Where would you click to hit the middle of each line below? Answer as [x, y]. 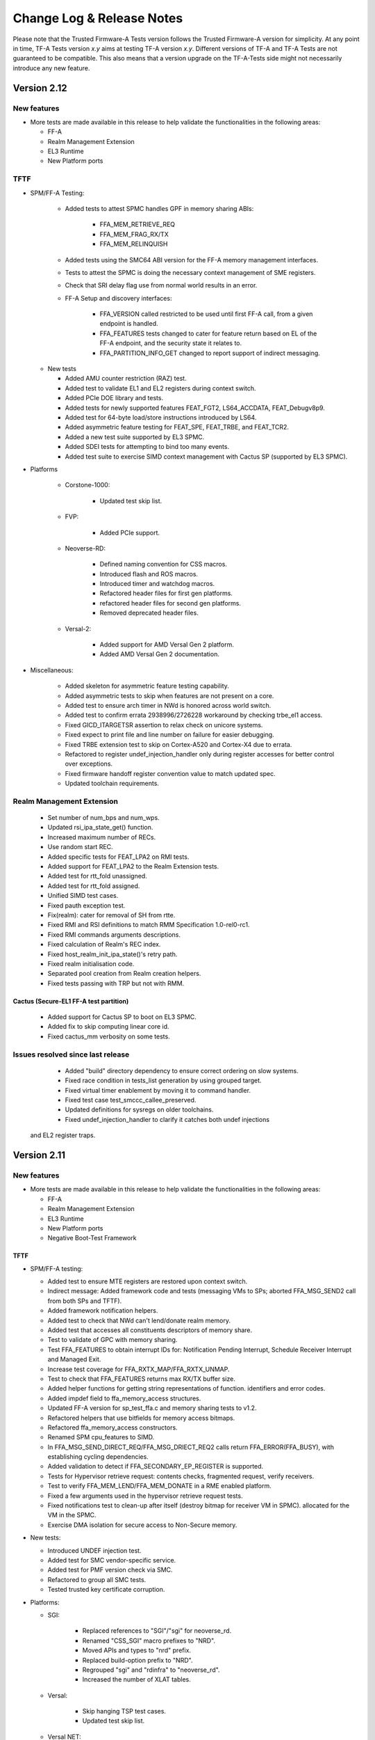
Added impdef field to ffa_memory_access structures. [124, 1398]
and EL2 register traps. [63, 1135]
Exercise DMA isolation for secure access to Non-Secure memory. [142, 1525]
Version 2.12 [40, 88]
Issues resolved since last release [71, 1054]
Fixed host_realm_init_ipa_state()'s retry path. [112, 954]
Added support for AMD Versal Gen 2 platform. [167, 644]
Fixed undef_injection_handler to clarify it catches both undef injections [167, 1119]
